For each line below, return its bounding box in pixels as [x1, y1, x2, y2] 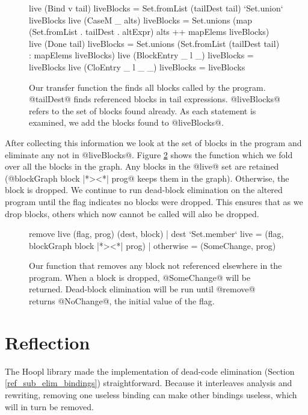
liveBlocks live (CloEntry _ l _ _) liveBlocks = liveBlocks [29, 60, 245, 73]
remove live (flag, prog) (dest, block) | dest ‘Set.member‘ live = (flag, [29, 227, 284, 240]
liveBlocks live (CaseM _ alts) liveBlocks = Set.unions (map [29, 13, 252, 26]
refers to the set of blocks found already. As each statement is [29, 104, 256, 117]
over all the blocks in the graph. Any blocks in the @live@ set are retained [5, 160, 279, 173]
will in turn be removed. [5, 400, 94, 413]
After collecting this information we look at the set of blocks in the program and [5, 136, 302, 149]
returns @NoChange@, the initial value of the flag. [29, 295, 215, 307]
